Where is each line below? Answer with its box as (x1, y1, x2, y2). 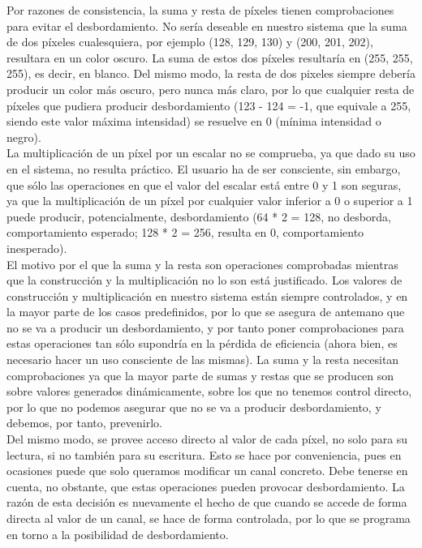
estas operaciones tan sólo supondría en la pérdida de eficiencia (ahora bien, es (6, 335, 398, 352)
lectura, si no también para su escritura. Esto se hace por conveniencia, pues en (6, 446, 402, 463)
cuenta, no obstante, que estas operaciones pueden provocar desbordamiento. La (6, 477, 405, 494)
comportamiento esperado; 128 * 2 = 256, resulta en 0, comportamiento (6, 224, 364, 241)
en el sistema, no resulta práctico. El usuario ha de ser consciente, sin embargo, (6, 160, 401, 177)
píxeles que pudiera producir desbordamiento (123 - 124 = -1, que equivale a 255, (6, 96, 411, 113)
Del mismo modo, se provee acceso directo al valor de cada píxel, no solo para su (6, 430, 408, 447)
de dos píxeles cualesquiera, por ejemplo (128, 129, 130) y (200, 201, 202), (6, 33, 373, 50)
